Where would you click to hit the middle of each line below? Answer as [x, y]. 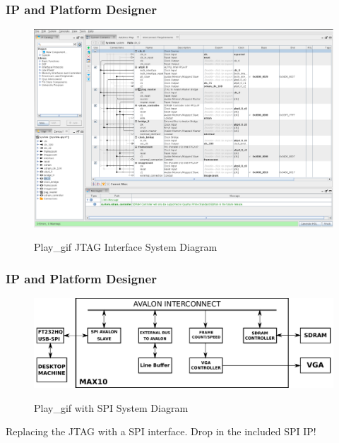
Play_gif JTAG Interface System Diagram [126, 247]
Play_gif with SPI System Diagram [111, 407]
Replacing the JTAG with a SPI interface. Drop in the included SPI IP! [161, 431]
